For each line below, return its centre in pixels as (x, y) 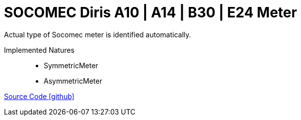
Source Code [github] (39, 96)
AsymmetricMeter (73, 81)
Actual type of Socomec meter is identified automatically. (98, 34)
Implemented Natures (39, 50)
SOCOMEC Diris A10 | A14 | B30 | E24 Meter (150, 12)
